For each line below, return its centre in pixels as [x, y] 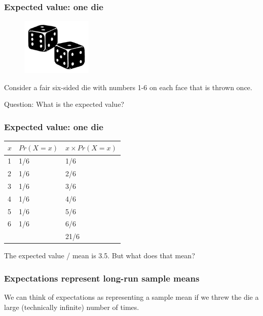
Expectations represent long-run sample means [102, 278]
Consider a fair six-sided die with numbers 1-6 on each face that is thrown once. [128, 87]
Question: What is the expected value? [64, 104]
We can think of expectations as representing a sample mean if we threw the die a [131, 297]
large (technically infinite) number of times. [72, 307]
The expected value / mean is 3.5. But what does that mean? [100, 255]
